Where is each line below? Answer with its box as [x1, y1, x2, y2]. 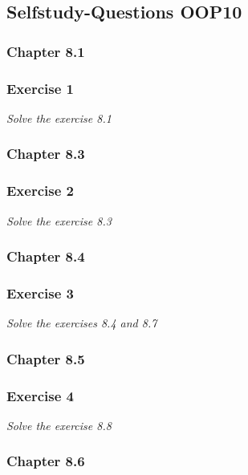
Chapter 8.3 [6, 144, 85, 164]
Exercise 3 [6, 282, 74, 302]
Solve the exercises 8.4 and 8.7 [6, 315, 157, 331]
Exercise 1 [6, 78, 74, 98]
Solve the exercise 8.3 [6, 212, 112, 229]
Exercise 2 [6, 181, 74, 201]
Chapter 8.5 [6, 348, 85, 368]
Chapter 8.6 [6, 451, 85, 471]
